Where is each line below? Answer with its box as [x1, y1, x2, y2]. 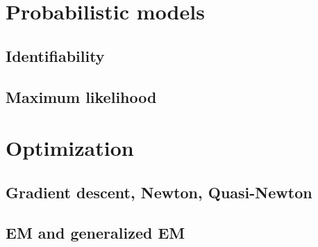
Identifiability [6, 45, 105, 66]
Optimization [6, 134, 134, 162]
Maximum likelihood [6, 86, 157, 107]
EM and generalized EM [6, 222, 185, 244]
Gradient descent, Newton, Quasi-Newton [6, 181, 312, 202]
